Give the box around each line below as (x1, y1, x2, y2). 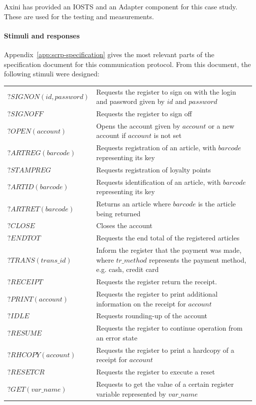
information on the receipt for (96, 298, 186, 308)
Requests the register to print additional (96, 288, 218, 299)
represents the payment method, (149, 254, 247, 265)
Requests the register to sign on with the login (96, 86, 236, 97)
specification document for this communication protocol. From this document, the (4, 59, 251, 69)
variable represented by (96, 388, 166, 399)
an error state (96, 332, 137, 342)
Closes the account (96, 220, 153, 231)
